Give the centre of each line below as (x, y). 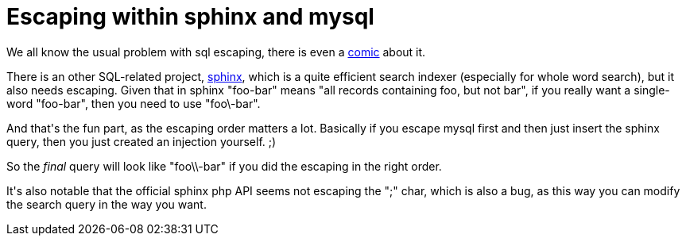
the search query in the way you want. (107, 204)
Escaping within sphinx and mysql (190, 17)
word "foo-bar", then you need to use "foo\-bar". (134, 103)
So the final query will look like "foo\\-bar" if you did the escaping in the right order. (224, 166)
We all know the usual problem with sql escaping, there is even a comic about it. (216, 52)
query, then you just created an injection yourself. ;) (141, 141)
